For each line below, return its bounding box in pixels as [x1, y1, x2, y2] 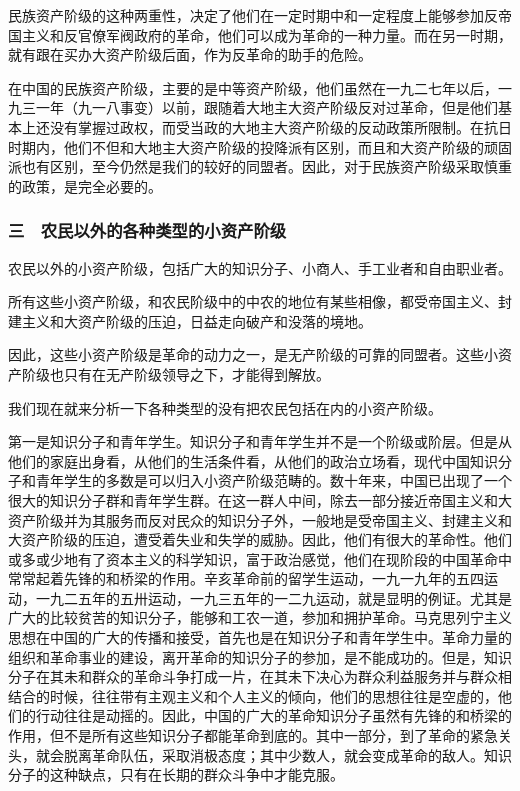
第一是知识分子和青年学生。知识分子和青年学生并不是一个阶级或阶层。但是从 [8, 431, 512, 452]
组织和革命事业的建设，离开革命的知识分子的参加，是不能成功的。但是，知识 [8, 646, 512, 667]
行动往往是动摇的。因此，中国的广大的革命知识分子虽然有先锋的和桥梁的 [35, 705, 512, 726]
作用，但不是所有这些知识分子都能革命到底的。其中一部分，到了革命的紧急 [8, 725, 498, 746]
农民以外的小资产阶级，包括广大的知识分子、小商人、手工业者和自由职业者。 [8, 257, 512, 278]
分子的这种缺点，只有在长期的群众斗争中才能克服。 [8, 764, 344, 785]
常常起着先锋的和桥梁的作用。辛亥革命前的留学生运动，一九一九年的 [8, 568, 456, 589]
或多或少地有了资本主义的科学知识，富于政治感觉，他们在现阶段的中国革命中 [8, 548, 512, 569]
